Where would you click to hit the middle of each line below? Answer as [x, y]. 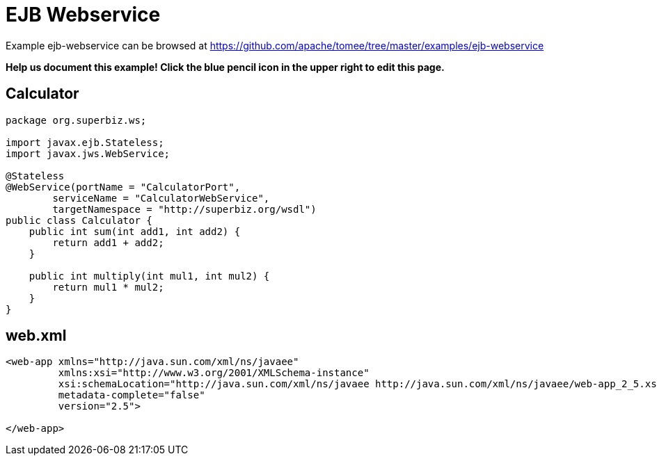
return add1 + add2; [108, 242]
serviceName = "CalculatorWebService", [161, 198]
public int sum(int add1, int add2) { [135, 231]
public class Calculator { [79, 220]
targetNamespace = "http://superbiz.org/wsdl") [184, 209]
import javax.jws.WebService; [88, 153]
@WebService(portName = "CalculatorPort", [123, 187]
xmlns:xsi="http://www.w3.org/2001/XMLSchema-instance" [214, 373]
